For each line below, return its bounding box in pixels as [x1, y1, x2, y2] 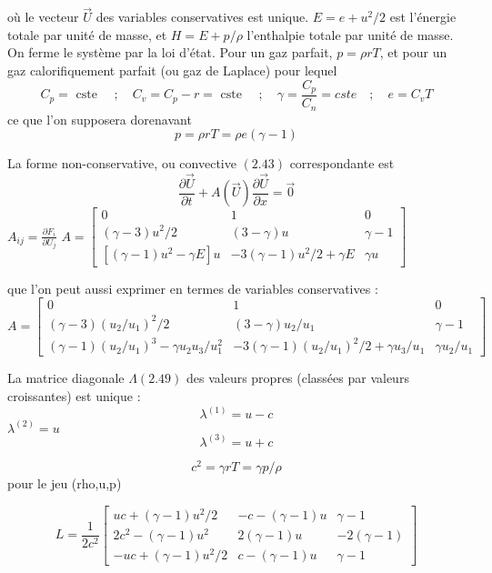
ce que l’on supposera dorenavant [7, 109, 192, 128]
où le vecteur [7, 7, 79, 26]
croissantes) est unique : [7, 387, 141, 406]
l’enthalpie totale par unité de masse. [246, 25, 454, 44]
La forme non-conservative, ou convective [7, 154, 236, 173]
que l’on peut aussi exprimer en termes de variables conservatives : [7, 278, 378, 297]
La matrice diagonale [7, 368, 125, 387]
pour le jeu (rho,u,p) [7, 474, 122, 493]
